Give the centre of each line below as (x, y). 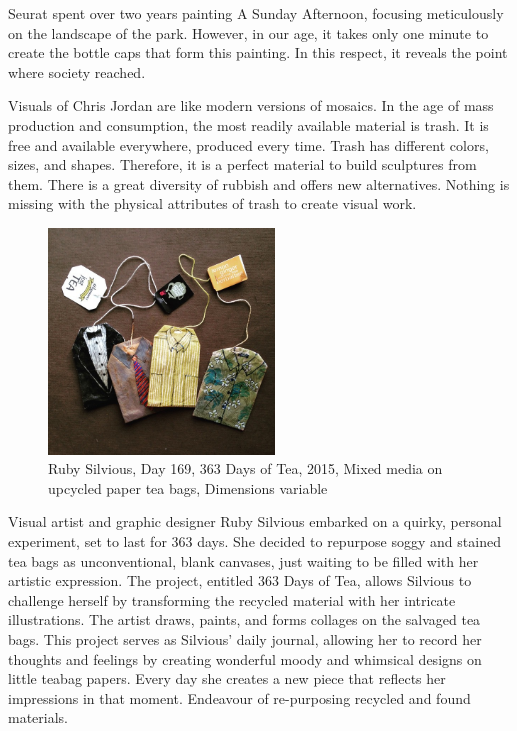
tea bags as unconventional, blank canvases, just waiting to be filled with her (243, 560)
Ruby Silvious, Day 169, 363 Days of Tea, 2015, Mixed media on (245, 468)
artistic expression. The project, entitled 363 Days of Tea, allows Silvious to (240, 580)
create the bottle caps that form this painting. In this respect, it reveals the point (258, 52)
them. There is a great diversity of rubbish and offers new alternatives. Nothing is (259, 183)
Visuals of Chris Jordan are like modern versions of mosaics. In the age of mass (251, 105)
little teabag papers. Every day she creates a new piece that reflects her (227, 678)
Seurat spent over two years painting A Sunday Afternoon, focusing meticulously (256, 13)
